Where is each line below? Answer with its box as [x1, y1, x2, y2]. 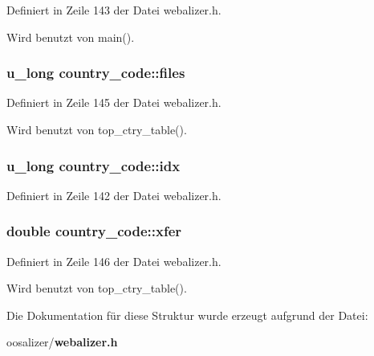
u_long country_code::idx [6, 155, 181, 175]
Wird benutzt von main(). [6, 28, 135, 45]
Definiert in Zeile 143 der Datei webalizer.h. [6, 2, 222, 18]
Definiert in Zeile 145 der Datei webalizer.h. [6, 94, 222, 111]
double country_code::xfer [6, 221, 182, 241]
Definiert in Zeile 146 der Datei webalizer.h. [6, 252, 222, 269]
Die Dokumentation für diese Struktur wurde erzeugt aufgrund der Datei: [6, 306, 368, 323]
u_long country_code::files [6, 63, 185, 83]
